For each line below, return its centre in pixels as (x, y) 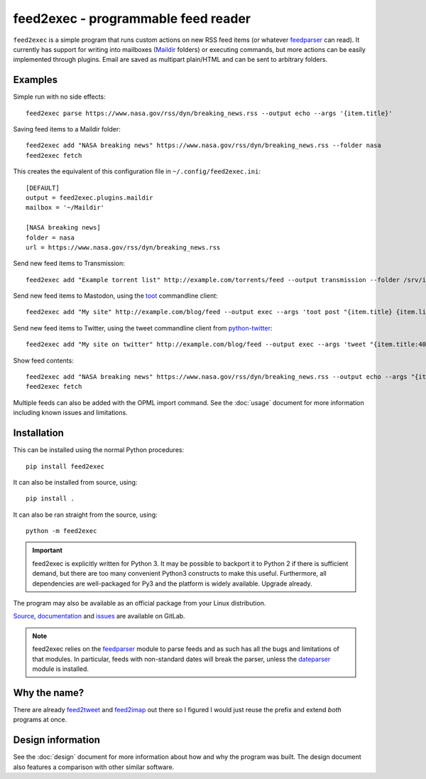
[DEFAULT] (43, 188)
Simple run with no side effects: (59, 97)
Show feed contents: (43, 360)
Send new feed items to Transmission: (69, 264)
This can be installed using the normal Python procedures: (99, 450)
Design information (57, 740)
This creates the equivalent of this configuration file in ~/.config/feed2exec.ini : (137, 171)
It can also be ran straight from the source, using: (85, 515)
